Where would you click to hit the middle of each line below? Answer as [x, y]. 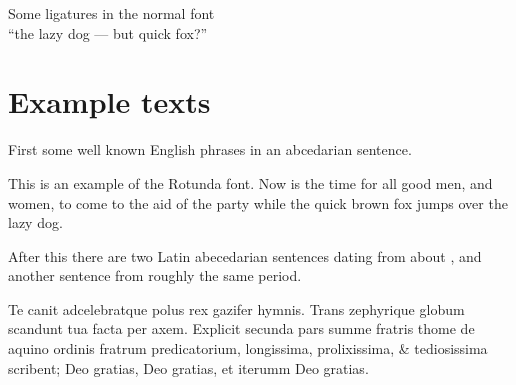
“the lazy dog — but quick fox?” [108, 32]
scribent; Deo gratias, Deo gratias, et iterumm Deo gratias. [188, 367]
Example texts [109, 101]
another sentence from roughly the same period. [155, 275]
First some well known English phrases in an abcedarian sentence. [210, 149]
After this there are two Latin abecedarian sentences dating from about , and [245, 255]
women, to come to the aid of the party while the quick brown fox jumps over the [258, 202]
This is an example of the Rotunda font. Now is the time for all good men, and [250, 182]
